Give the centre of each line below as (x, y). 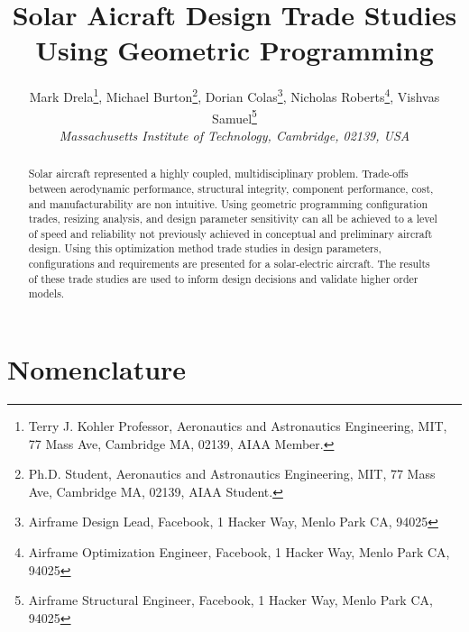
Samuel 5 (234, 116)
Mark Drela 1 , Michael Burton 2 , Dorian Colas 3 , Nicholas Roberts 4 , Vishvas (234, 95)
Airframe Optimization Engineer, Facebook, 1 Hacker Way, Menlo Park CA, (239, 552)
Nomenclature (97, 369)
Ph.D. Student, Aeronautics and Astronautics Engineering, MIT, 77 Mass (232, 474)
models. (46, 293)
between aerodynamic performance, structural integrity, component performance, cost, (231, 188)
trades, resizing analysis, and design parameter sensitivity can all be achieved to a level (233, 219)
